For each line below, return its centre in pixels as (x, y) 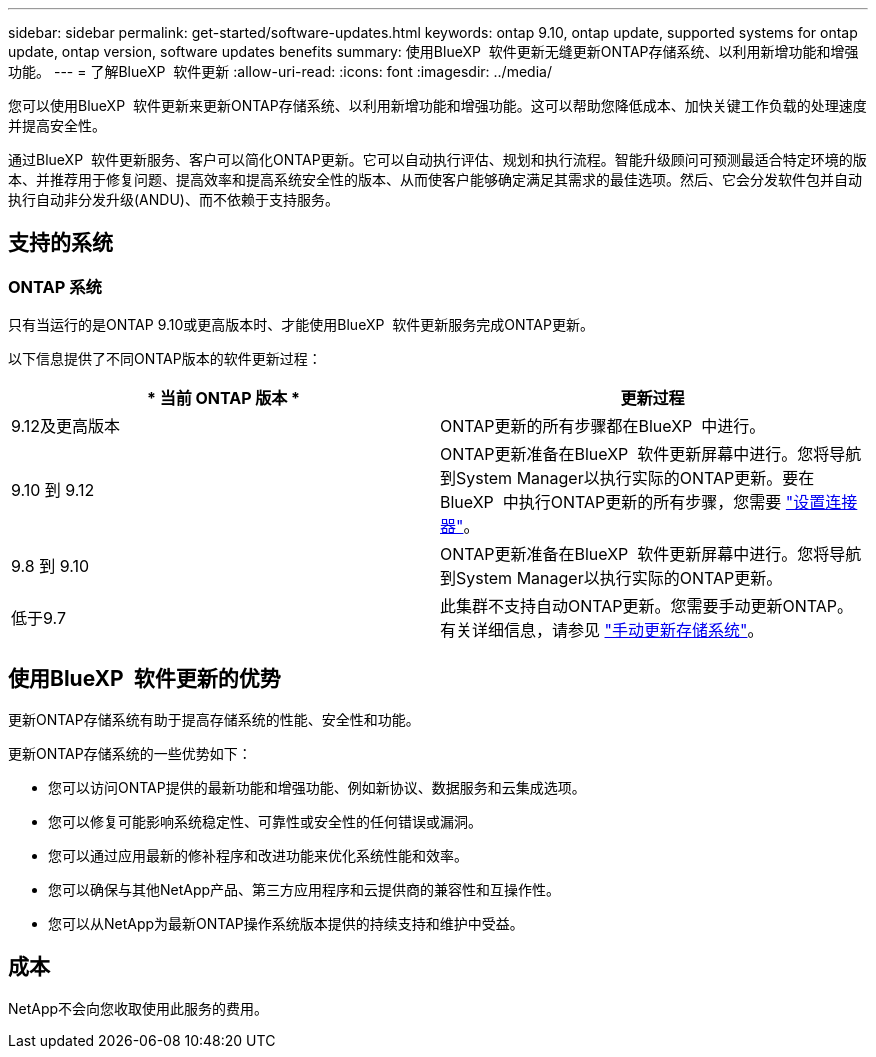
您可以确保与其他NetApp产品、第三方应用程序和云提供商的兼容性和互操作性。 (304, 890)
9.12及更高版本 (66, 426)
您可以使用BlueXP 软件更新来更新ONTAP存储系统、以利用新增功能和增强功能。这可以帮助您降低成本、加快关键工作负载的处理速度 (437, 105)
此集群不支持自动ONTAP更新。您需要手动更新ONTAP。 (647, 606)
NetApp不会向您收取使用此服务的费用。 (138, 1008)
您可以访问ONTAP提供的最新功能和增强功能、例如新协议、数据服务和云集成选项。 (317, 788)
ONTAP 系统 (55, 286)
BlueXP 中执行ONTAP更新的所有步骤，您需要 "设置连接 (649, 502)
